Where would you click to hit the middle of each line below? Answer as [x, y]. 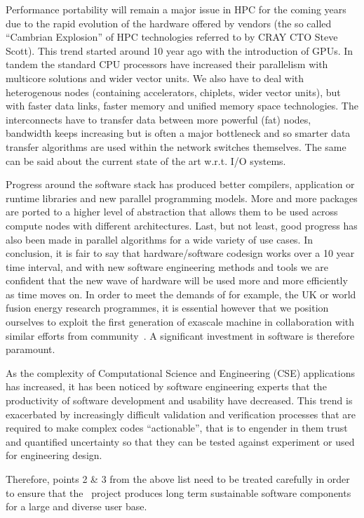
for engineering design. [54, 455]
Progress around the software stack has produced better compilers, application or [180, 184]
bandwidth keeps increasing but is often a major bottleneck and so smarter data [178, 133]
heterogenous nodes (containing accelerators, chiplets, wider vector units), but [173, 92]
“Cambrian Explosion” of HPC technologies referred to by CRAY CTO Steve [172, 37]
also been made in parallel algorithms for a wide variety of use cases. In [160, 239]
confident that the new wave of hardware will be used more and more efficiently [177, 280]
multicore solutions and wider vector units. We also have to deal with [155, 78]
